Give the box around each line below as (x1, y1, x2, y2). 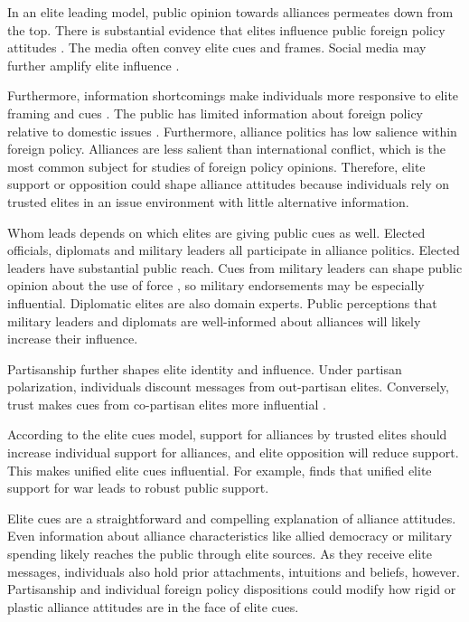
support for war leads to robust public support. (7, 478, 269, 497)
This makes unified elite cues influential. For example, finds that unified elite (7, 460, 432, 479)
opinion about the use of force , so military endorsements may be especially (7, 276, 425, 295)
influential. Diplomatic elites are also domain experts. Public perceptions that (7, 293, 437, 312)
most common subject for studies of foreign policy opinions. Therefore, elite (7, 156, 426, 175)
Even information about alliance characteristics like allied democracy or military (7, 526, 453, 545)
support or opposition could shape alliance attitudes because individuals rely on (7, 174, 450, 193)
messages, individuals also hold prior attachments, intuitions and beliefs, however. (7, 561, 460, 580)
